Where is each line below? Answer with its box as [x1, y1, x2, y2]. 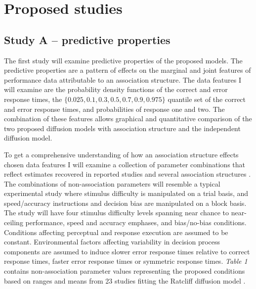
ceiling [4, 217, 23, 228]
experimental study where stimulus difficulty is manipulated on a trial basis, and [4, 188, 249, 198]
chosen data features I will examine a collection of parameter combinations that [4, 159, 245, 169]
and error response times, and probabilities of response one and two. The [4, 103, 225, 114]
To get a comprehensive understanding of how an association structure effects [4, 149, 239, 159]
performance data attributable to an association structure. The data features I [4, 74, 242, 85]
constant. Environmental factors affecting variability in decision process [4, 237, 220, 247]
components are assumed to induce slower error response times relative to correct [4, 246, 250, 256]
